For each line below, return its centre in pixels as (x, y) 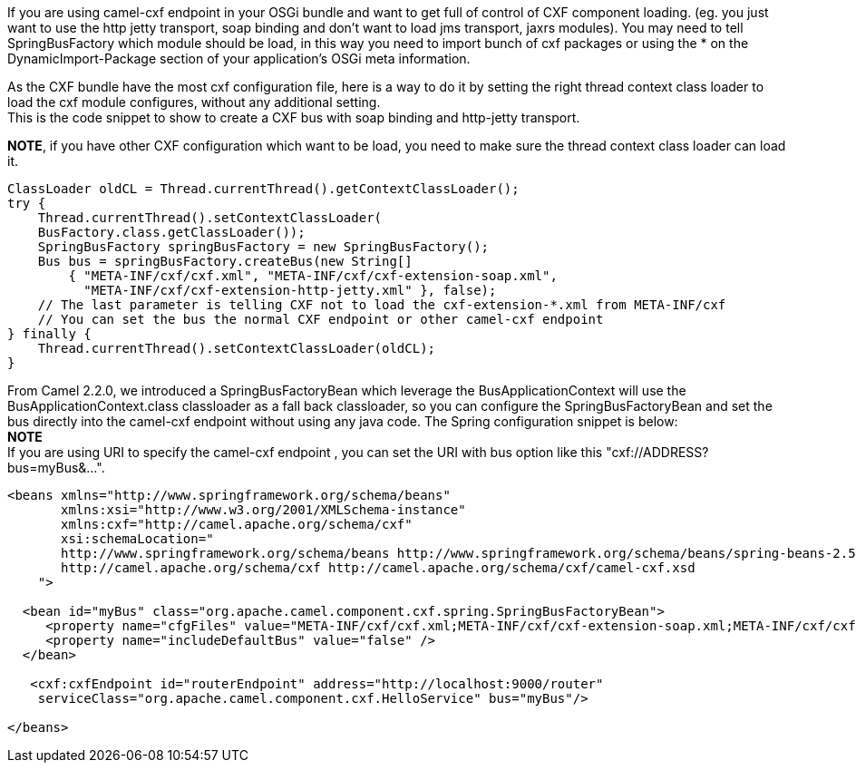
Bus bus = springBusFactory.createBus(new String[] (225, 261)
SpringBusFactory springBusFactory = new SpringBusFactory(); (263, 247)
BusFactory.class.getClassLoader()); (171, 232)
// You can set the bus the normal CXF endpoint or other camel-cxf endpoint (321, 319)
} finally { (49, 334)
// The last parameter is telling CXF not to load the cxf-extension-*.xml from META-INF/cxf (382, 305)
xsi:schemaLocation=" (137, 539)
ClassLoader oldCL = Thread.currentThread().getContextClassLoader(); (263, 189)
